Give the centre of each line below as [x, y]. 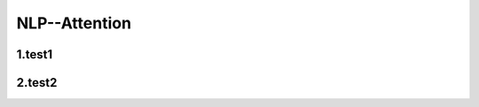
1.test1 [35, 54]
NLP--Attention [74, 23]
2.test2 [37, 83]
